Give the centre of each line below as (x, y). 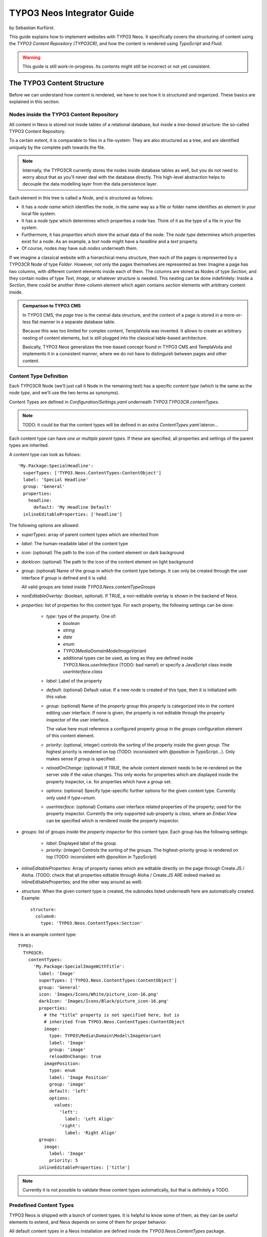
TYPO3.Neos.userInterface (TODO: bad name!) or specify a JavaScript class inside (148, 665)
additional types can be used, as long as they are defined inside (128, 658)
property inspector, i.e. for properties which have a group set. (109, 781)
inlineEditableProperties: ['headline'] (73, 514)
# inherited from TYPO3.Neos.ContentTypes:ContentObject (114, 1022)
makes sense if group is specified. (81, 759)
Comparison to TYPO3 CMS (52, 306)
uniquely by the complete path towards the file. (57, 147)
